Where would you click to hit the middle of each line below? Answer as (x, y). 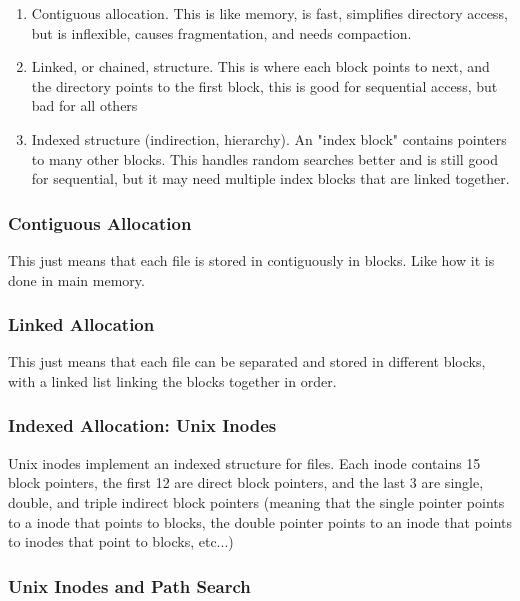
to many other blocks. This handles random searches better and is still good (264, 158)
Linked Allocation (81, 324)
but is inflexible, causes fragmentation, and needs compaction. (221, 32)
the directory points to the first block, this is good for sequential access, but (264, 85)
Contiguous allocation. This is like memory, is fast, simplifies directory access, (269, 13)
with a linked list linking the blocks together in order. (172, 380)
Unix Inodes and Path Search (129, 585)
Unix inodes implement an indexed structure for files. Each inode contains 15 (244, 462)
